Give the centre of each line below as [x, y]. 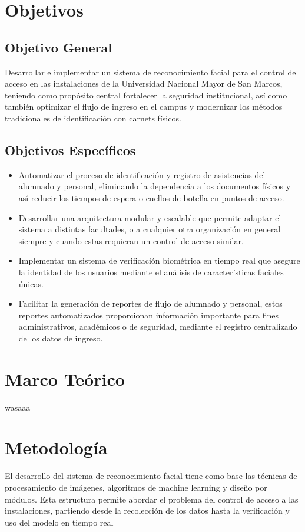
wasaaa [18, 407]
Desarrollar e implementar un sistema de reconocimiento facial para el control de [150, 72]
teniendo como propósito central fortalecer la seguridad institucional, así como [146, 95]
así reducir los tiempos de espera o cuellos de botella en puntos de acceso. [151, 197]
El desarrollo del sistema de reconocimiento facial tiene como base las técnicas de [151, 476]
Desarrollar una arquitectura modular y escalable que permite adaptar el [150, 217]
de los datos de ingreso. [61, 338]
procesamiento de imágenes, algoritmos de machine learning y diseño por [136, 487]
